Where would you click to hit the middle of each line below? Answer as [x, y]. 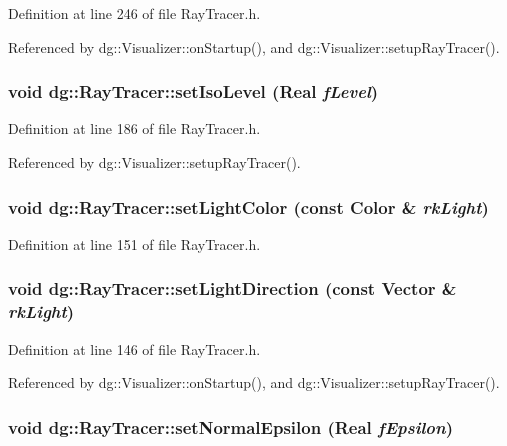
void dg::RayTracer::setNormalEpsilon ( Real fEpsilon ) [230, 426]
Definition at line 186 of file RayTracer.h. [134, 128]
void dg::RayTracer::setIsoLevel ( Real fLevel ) [193, 91]
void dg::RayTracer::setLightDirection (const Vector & [232, 288]
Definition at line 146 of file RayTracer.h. [134, 348]
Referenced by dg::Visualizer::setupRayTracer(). [154, 162]
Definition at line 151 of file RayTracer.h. [134, 243]
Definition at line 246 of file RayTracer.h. [134, 13]
